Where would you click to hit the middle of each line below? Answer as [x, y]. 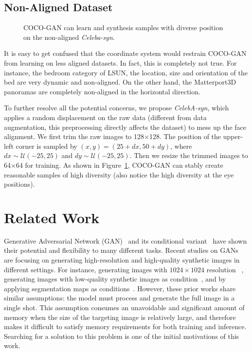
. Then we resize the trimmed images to [189, 155]
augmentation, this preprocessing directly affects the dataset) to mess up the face [125, 127]
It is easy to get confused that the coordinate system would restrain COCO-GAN [125, 53]
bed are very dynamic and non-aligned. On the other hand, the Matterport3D [120, 82]
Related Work [52, 217]
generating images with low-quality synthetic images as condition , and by [115, 279]
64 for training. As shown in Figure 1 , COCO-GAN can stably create [119, 165]
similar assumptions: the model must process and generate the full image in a [119, 298]
